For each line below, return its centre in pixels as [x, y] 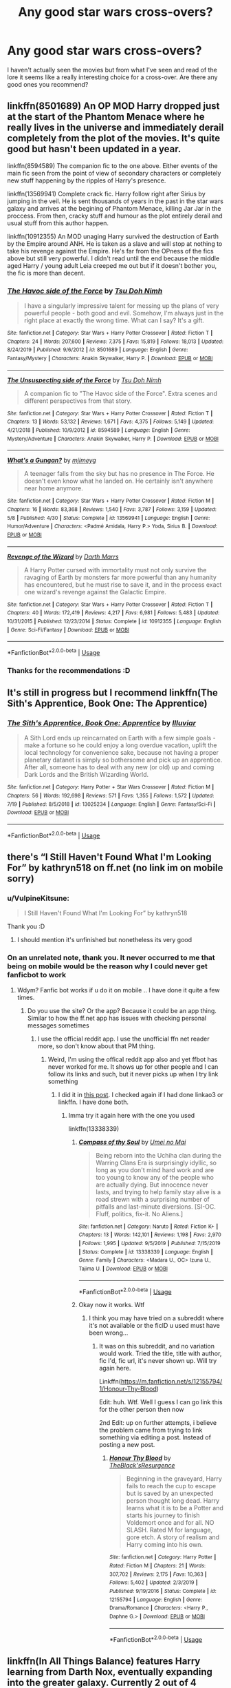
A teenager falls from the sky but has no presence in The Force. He [119, 474]
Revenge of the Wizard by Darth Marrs [63, 556]
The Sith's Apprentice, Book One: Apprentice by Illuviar [101, 723]
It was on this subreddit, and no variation [157, 1346]
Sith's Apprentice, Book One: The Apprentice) [107, 704]
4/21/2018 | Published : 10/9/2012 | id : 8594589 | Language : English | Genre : [99, 430]
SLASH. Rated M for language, [169, 1530]
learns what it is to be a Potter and [175, 1508]
